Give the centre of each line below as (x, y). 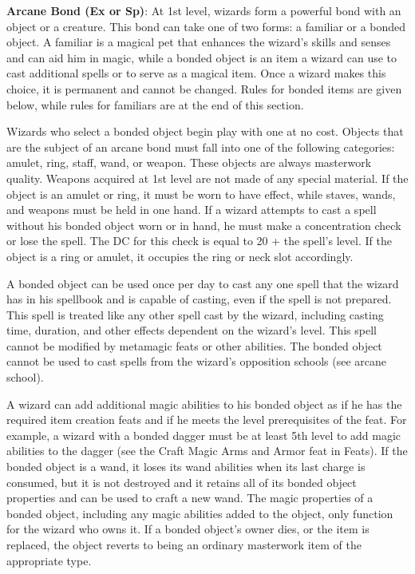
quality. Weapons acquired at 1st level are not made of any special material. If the (207, 178)
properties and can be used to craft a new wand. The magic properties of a (190, 498)
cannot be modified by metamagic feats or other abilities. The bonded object (194, 345)
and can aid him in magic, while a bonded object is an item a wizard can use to (202, 57)
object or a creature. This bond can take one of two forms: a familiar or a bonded (206, 26)
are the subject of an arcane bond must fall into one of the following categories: (201, 146)
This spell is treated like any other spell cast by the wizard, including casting (195, 314)
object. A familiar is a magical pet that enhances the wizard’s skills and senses (199, 42)
